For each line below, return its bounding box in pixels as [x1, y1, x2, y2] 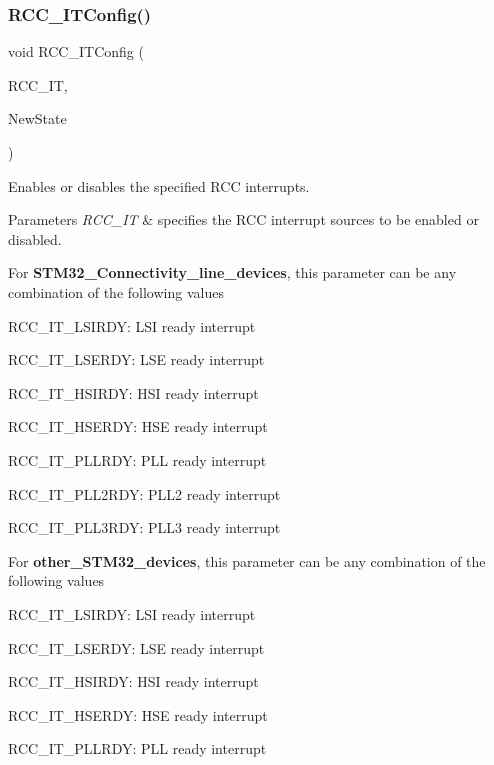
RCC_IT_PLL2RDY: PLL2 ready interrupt [8, 483, 281, 504]
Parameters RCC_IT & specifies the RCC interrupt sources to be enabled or [8, 209, 479, 230]
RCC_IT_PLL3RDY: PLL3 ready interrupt [8, 517, 281, 538]
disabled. [8, 228, 62, 249]
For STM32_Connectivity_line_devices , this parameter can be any [8, 262, 457, 283]
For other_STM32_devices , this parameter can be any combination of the [8, 550, 486, 571]
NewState [8, 108, 67, 129]
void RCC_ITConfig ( [8, 41, 144, 62]
